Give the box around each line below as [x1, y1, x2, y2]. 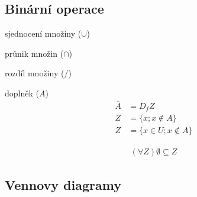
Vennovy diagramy [5, 175, 121, 193]
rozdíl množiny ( [5, 67, 64, 79]
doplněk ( [5, 86, 39, 99]
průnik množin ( [5, 47, 64, 59]
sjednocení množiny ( [5, 27, 82, 40]
